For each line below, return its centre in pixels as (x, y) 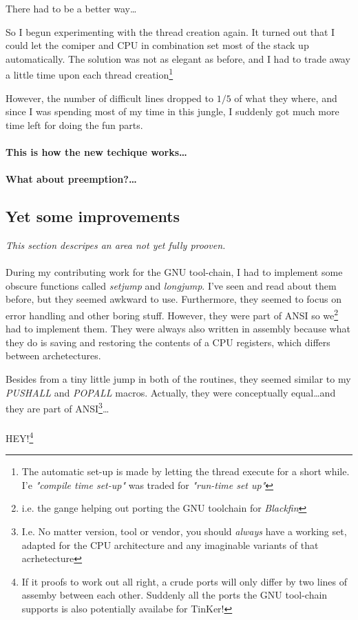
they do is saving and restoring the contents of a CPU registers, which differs (168, 342)
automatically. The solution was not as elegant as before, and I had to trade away (178, 58)
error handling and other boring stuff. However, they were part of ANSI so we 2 (172, 314)
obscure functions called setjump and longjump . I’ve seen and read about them (171, 285)
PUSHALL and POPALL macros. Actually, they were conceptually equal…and (171, 392)
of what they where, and (286, 98)
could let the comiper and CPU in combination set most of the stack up (157, 45)
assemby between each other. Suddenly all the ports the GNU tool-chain (175, 595)
